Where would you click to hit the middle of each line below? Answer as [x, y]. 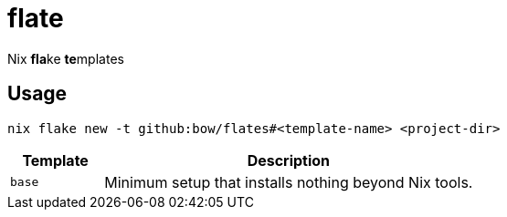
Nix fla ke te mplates [66, 58]
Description [289, 160]
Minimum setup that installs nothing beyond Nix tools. [289, 182]
